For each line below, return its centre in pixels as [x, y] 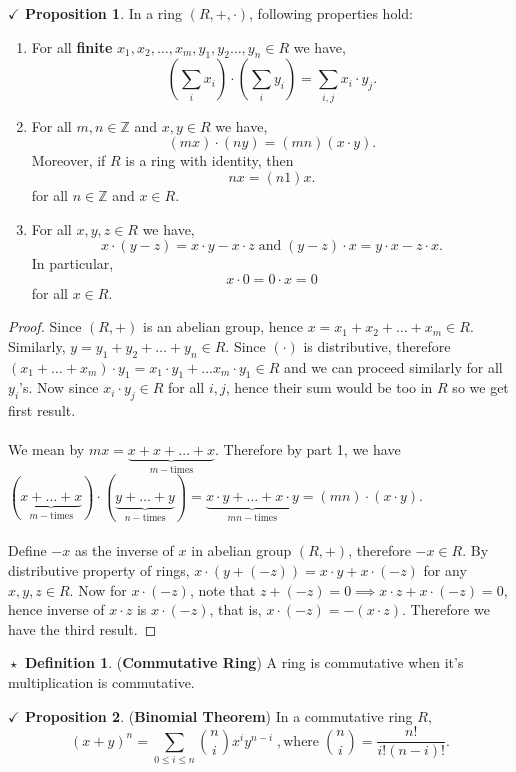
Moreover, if [68, 160]
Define [27, 550]
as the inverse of [124, 550]
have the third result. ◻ [82, 628]
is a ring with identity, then [209, 160]
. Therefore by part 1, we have [308, 449]
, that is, [235, 609]
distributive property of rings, [99, 570]
